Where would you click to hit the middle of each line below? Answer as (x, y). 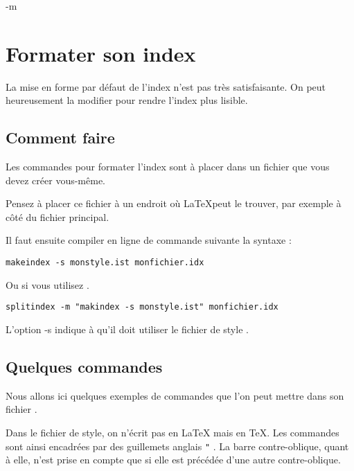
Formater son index (101, 53)
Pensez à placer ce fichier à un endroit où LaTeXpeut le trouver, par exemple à (174, 203)
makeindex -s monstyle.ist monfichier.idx (105, 263)
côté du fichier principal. (57, 216)
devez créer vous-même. (55, 180)
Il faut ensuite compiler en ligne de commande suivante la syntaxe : (149, 240)
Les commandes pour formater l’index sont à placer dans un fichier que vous (168, 167)
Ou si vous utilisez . (47, 284)
